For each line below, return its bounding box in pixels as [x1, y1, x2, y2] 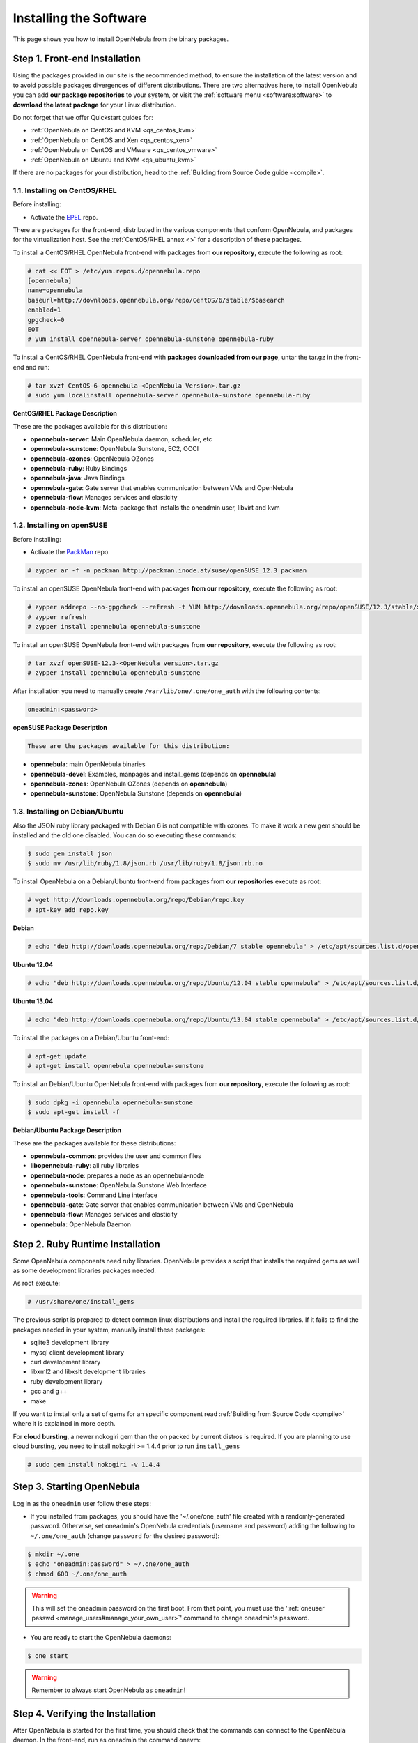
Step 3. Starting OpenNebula [13, 1481, 141, 1493]
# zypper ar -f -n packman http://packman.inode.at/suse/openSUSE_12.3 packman [27, 567, 307, 574]
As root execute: [13, 1279, 61, 1288]
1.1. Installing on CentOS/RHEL [13, 185, 118, 195]
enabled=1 [27, 306, 61, 314]
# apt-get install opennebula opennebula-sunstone [27, 1062, 205, 1070]
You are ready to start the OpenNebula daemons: [30, 1633, 171, 1641]
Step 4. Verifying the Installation [13, 1707, 156, 1719]
